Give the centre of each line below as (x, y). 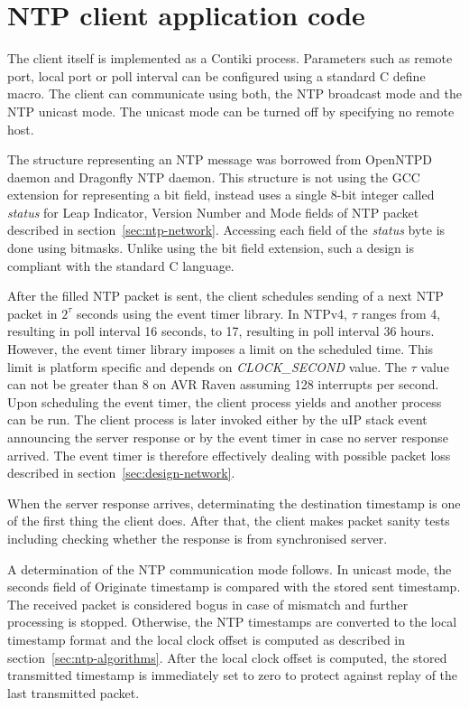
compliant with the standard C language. (121, 265)
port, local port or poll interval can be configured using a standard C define (216, 75)
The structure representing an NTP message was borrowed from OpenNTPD (220, 159)
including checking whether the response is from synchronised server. (198, 538)
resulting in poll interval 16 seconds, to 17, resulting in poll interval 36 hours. (221, 331)
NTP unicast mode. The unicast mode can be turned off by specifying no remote (231, 111)
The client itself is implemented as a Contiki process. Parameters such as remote (230, 58)
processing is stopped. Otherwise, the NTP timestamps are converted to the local (232, 622)
